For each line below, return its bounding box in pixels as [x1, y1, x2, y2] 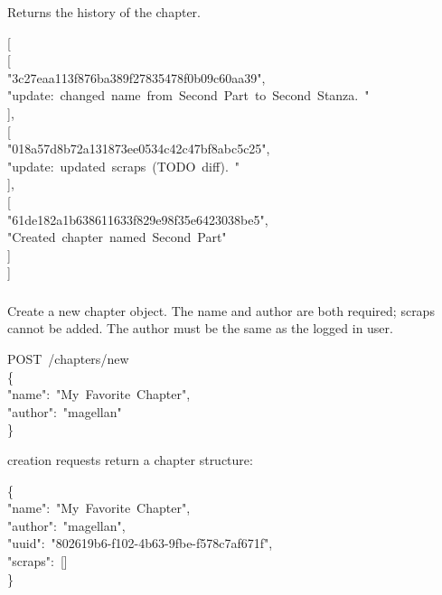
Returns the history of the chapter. [7, 3, 201, 21]
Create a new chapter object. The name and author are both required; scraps [7, 301, 435, 320]
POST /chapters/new [7, 349, 129, 368]
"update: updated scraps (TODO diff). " [7, 156, 240, 175]
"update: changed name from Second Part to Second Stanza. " [7, 86, 370, 105]
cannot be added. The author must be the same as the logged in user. [7, 319, 393, 338]
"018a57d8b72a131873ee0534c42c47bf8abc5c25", [7, 139, 270, 158]
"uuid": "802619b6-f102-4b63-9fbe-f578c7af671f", [7, 534, 273, 553]
